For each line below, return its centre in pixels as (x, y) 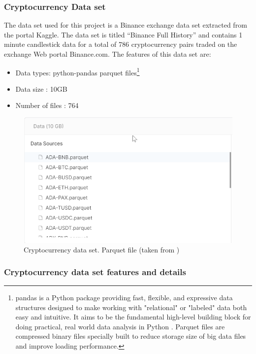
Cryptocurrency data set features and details (95, 271)
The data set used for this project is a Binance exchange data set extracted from (126, 25)
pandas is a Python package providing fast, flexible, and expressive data (124, 297)
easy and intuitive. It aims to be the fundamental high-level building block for (133, 317)
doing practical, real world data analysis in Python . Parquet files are (120, 326)
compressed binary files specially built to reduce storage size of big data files (131, 336)
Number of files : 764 (47, 105)
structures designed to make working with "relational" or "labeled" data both (131, 307)
